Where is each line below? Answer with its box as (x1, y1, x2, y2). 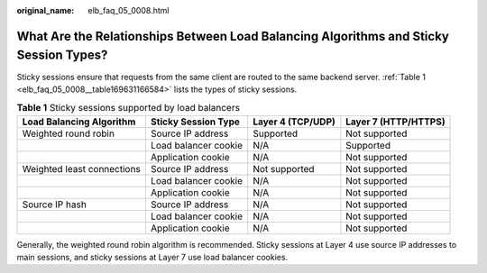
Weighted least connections (22, 162, 142, 175)
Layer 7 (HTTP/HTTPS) (345, 115, 446, 128)
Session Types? (16, 48, 108, 63)
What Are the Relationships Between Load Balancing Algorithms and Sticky (16, 28, 450, 44)
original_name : (16, 5, 75, 15)
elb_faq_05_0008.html (87, 5, 170, 15)
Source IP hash (22, 198, 87, 211)
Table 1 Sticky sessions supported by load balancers (16, 102, 241, 114)
